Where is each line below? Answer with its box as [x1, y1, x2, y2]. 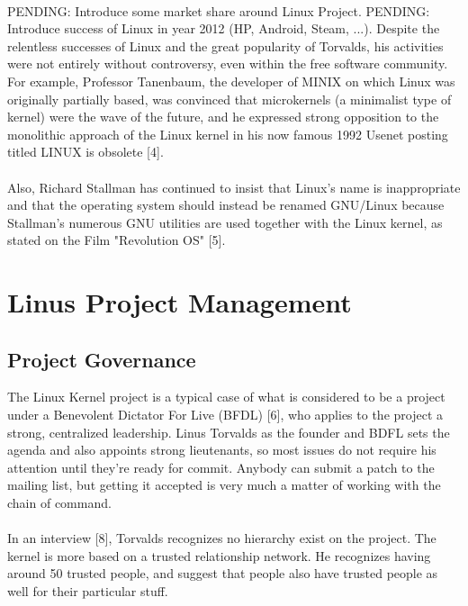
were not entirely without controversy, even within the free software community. [7, 54, 448, 73]
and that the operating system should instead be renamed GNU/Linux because [7, 195, 445, 214]
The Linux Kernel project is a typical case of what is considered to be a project [7, 387, 445, 406]
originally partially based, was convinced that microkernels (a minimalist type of [7, 89, 452, 108]
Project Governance [7, 345, 196, 373]
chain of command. [7, 493, 112, 512]
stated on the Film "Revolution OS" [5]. [7, 231, 226, 249]
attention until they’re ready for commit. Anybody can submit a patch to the [7, 457, 435, 476]
